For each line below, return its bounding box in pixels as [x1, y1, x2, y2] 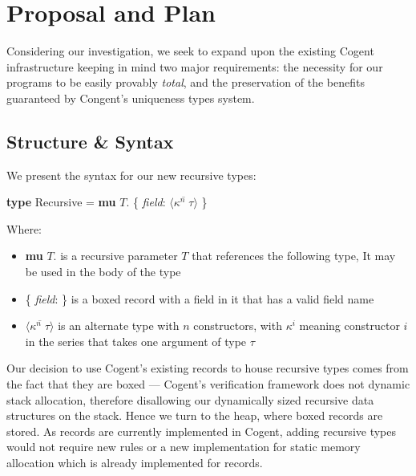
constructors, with [193, 317, 282, 334]
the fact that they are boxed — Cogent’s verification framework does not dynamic [6, 376, 410, 393]
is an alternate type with [58, 317, 180, 334]
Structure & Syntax [6, 128, 174, 153]
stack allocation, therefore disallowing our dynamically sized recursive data [6, 391, 374, 408]
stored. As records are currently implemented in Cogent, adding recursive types [6, 422, 397, 439]
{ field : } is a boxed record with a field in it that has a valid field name [25, 290, 374, 307]
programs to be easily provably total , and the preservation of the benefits [6, 74, 365, 91]
